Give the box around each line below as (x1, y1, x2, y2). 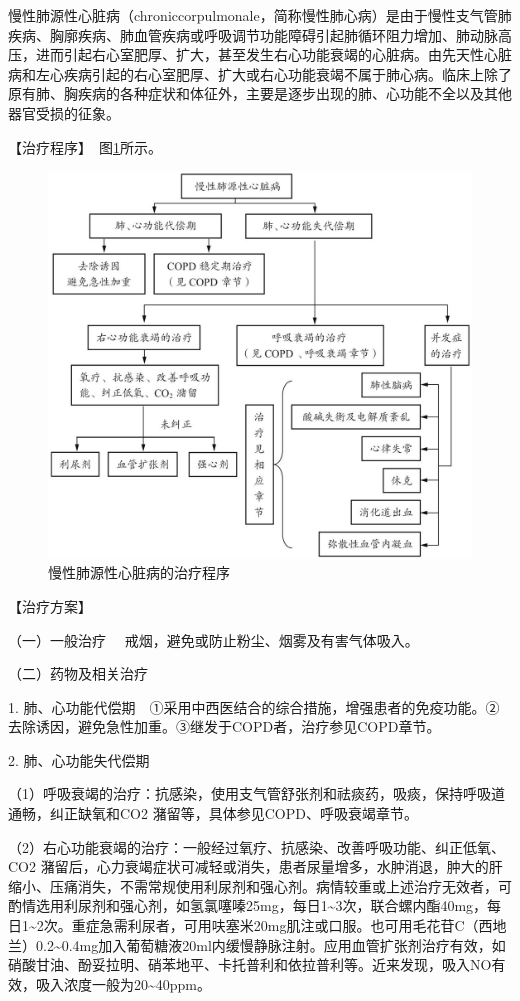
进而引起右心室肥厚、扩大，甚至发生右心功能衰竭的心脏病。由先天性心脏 (35, 44, 512, 65)
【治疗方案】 (8, 595, 92, 616)
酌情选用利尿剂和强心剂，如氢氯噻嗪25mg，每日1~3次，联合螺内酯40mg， (8, 895, 488, 916)
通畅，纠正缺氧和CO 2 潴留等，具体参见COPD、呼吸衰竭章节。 (8, 803, 418, 824)
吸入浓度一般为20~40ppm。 (35, 973, 212, 994)
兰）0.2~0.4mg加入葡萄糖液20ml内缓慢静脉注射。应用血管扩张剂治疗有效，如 (8, 934, 506, 955)
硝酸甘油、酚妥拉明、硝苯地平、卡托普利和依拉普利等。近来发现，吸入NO (8, 954, 492, 975)
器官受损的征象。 (8, 102, 120, 123)
